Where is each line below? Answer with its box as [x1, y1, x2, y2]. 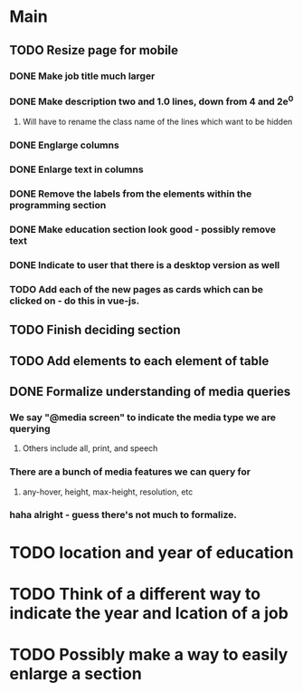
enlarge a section [9, 664, 142, 685]
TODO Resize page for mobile [9, 43, 179, 58]
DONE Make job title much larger [9, 70, 156, 82]
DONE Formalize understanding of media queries [9, 383, 291, 399]
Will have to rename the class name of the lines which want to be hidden [22, 116, 293, 128]
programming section [9, 199, 107, 212]
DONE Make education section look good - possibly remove [9, 223, 276, 235]
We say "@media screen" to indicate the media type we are [9, 410, 277, 423]
